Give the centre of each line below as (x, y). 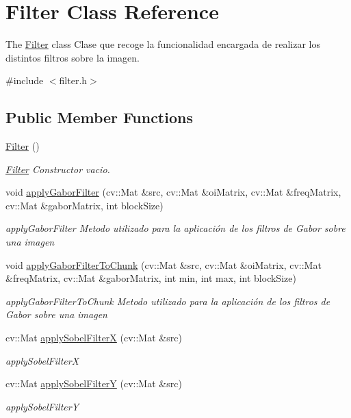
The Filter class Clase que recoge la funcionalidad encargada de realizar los (163, 44)
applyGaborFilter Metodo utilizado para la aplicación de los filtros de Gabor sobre (175, 228)
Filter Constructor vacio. (58, 169)
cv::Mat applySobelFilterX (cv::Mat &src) (94, 338)
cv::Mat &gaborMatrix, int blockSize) (84, 205)
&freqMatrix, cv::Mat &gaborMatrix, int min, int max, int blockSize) (151, 278)
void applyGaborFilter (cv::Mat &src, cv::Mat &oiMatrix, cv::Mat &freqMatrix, (173, 192)
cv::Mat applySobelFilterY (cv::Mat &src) (94, 383)
